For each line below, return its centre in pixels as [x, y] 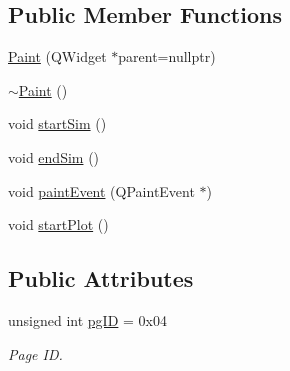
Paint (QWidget [57, 56]
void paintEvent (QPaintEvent [101, 190]
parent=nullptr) [167, 56]
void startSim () [57, 123]
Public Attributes [101, 278]
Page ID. [35, 353]
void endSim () [54, 156]
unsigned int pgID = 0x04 [87, 319]
